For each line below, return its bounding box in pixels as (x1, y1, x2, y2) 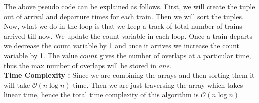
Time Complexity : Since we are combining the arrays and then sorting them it (4, 70, 255, 80)
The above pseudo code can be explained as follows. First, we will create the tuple (4, 1, 255, 11)
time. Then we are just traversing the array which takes (73, 79, 243, 90)
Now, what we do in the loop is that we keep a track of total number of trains (4, 21, 242, 31)
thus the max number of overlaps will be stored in (4, 60, 157, 70)
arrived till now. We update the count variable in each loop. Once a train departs (4, 30, 253, 41)
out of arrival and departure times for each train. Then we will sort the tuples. (4, 11, 244, 21)
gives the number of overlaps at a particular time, (99, 50, 251, 60)
